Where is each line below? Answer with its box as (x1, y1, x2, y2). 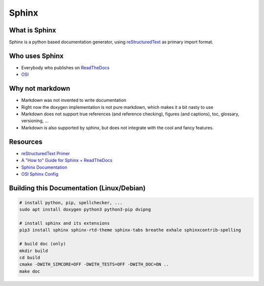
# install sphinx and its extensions (19, 221, 110, 226)
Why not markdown (9, 84, 70, 93)
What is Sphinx (9, 26, 56, 34)
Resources (9, 137, 43, 146)
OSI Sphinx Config (21, 171, 59, 177)
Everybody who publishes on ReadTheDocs (21, 64, 110, 71)
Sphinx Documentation (21, 164, 67, 170)
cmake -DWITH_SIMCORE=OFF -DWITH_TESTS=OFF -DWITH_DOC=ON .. (19, 261, 169, 267)
